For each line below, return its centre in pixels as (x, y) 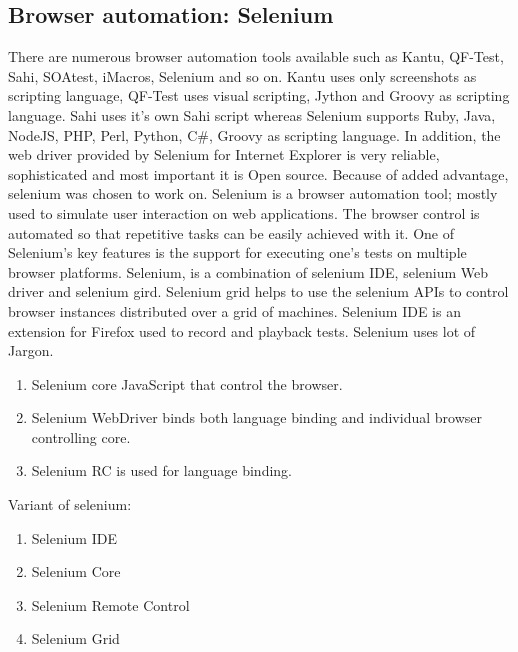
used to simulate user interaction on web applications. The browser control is (244, 212)
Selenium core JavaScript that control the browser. (187, 383)
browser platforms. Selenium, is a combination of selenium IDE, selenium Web (248, 271)
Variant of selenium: (70, 504)
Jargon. (31, 350)
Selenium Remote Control (110, 604)
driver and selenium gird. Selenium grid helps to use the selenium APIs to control (258, 291)
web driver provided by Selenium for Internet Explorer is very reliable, (224, 154)
